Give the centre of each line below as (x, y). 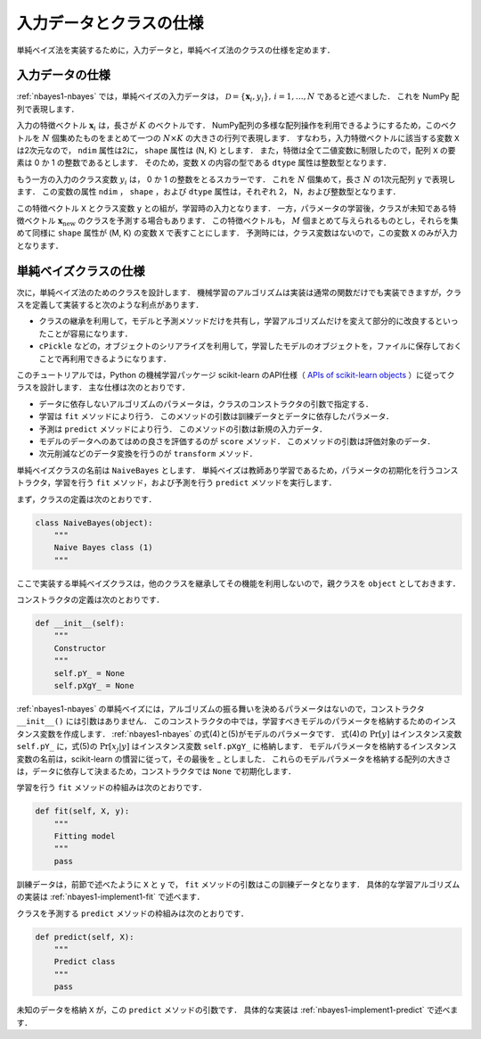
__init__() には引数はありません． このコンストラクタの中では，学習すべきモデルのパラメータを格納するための (225, 722)
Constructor (80, 648)
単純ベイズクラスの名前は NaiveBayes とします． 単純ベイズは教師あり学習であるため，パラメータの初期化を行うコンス (237, 470)
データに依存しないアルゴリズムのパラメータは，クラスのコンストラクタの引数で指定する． (206, 404)
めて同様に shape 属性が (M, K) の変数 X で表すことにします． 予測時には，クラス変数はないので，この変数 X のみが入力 (237, 233)
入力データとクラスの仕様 (110, 23)
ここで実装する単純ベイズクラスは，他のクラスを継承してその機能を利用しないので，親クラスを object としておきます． (238, 583)
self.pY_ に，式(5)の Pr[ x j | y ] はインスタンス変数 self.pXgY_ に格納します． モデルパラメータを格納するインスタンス (237, 747)
